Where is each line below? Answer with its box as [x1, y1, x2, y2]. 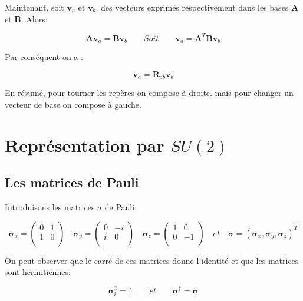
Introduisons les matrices [5, 200, 95, 213]
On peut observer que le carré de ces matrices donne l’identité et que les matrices [5, 254, 299, 266]
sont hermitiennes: [5, 266, 71, 278]
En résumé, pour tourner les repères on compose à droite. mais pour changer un [5, 87, 294, 99]
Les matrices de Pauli [5, 173, 139, 191]
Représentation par [5, 133, 164, 157]
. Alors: [21, 12, 48, 25]
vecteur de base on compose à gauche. [5, 98, 141, 110]
